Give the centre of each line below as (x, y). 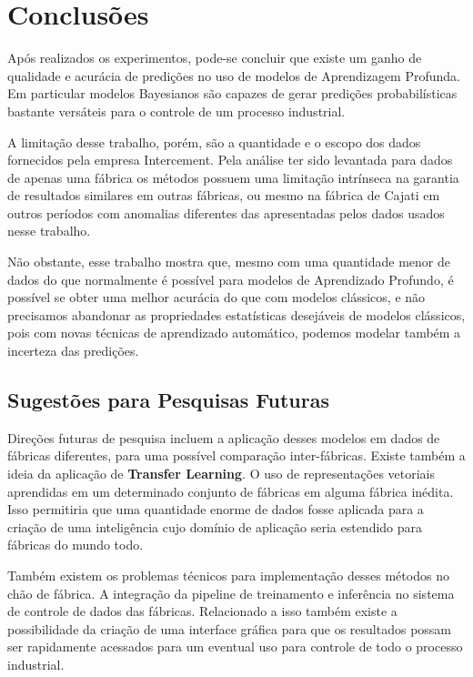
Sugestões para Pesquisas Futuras (168, 400)
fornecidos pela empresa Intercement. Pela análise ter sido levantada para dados (230, 160)
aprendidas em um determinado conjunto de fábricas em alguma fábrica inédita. (231, 491)
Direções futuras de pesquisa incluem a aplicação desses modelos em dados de (224, 437)
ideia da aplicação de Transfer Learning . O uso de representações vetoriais (221, 474)
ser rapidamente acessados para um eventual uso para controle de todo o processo (235, 647)
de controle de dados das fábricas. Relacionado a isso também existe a (202, 611)
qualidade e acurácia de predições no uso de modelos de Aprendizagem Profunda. (234, 75)
